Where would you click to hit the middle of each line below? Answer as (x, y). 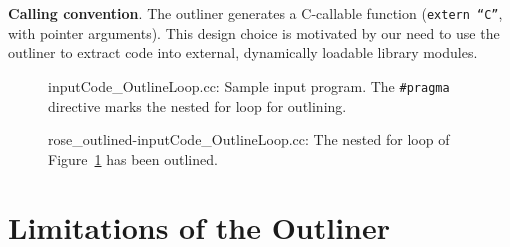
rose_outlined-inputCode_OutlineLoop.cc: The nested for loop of (249, 139)
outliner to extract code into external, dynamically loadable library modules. (243, 52)
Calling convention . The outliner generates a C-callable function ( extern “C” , (255, 13)
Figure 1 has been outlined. (133, 158)
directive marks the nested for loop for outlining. (197, 105)
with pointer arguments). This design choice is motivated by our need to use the (254, 32)
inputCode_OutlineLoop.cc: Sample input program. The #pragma (249, 85)
